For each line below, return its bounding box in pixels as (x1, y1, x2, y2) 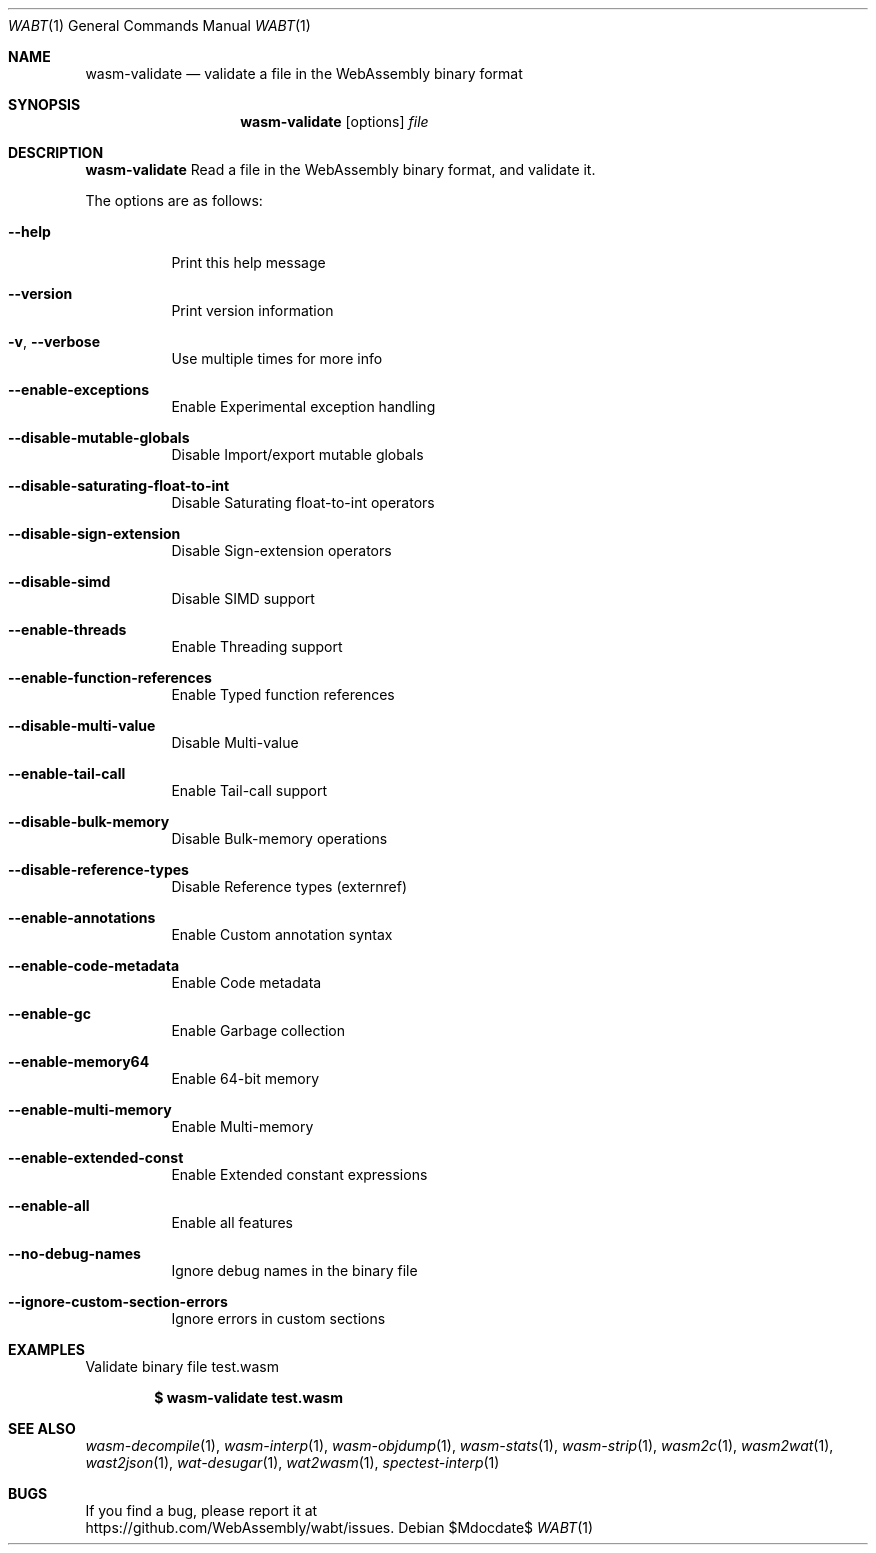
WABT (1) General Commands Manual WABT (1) (8, 17, 311, 34)
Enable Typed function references (171, 686, 395, 703)
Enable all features (171, 1214, 293, 1231)
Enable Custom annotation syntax (171, 926, 393, 943)
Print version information (171, 302, 334, 319)
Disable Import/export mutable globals (171, 446, 424, 463)
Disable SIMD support (171, 590, 315, 607)
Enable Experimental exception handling (171, 398, 436, 415)
